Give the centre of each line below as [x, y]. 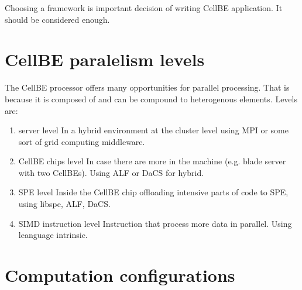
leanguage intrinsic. [53, 235]
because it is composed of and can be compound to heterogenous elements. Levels [151, 99]
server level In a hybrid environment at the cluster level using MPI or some [153, 130]
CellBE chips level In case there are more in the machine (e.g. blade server [152, 161]
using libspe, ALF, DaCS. [64, 204]
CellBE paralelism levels [105, 59]
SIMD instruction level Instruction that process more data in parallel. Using [155, 223]
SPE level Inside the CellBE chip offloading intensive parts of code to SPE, [153, 192]
